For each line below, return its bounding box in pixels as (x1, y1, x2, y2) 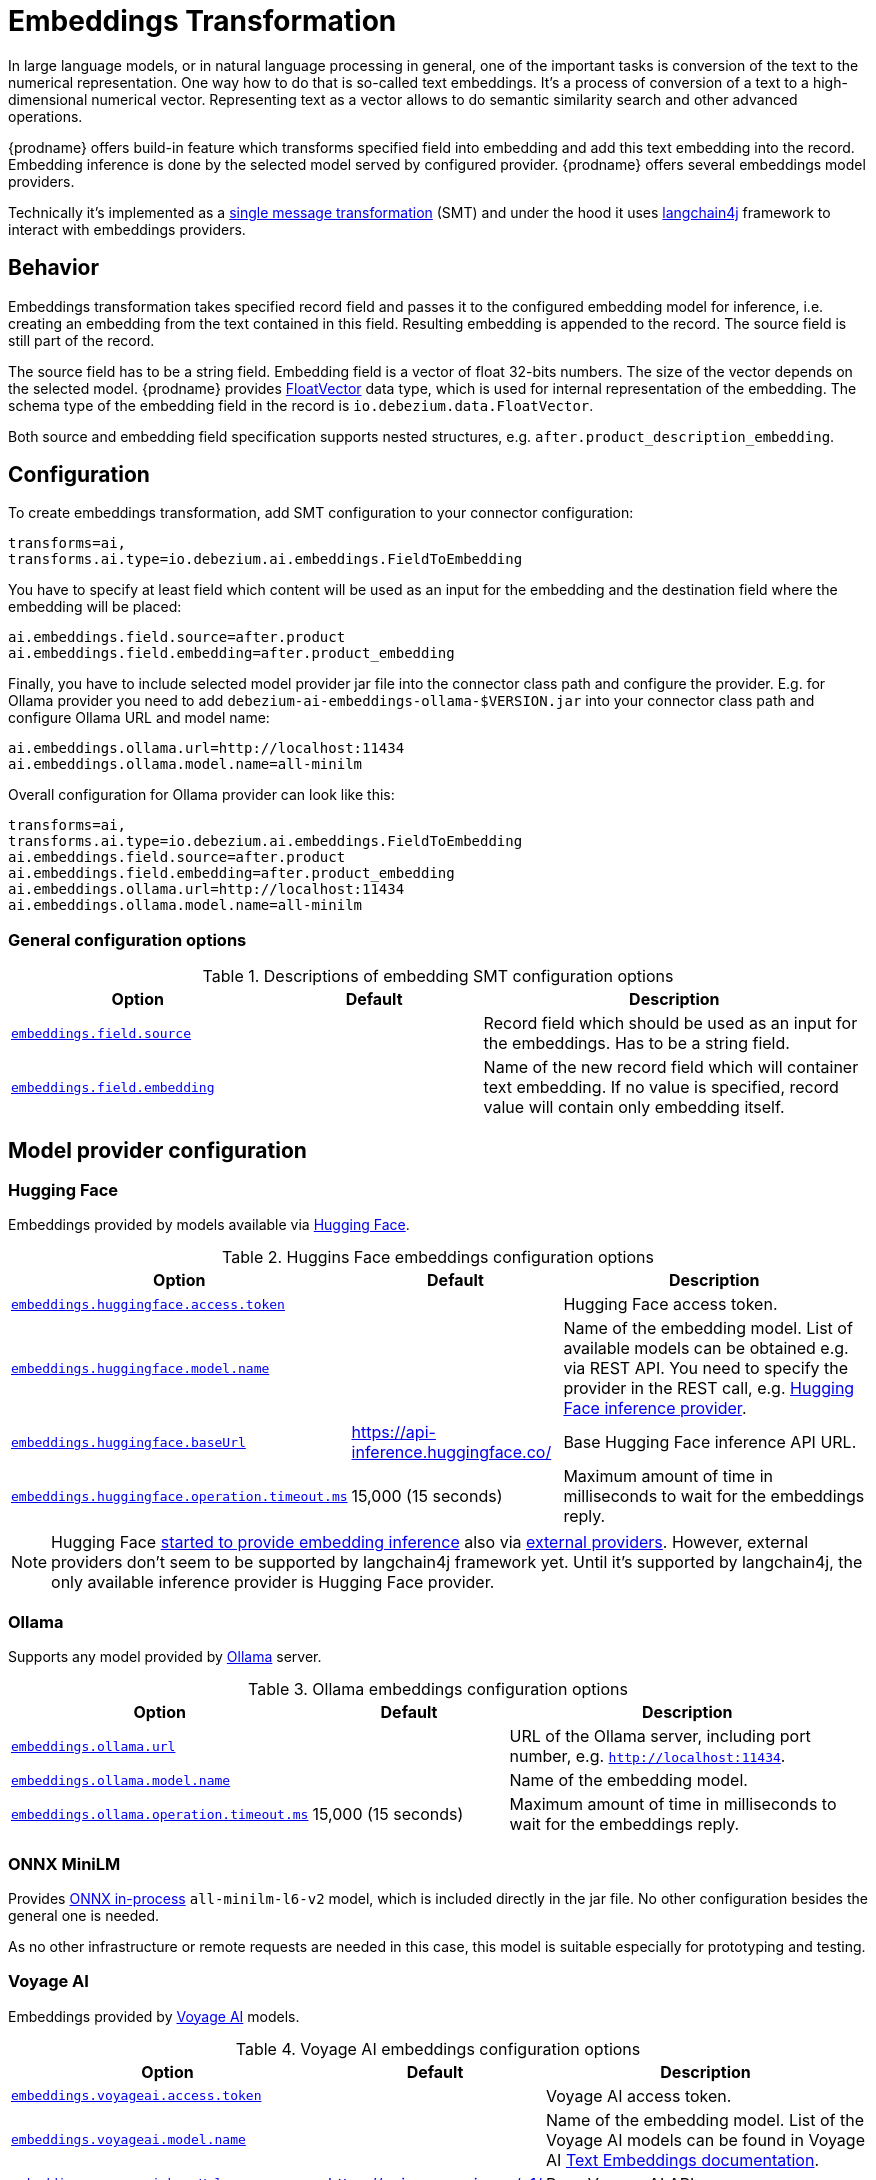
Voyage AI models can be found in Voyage (546, 2129, 865, 2150)
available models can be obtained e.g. (563, 1338, 849, 1359)
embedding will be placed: (8, 598, 182, 616)
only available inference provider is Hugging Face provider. (51, 1572, 495, 1593)
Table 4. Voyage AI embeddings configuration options (235, 2038, 641, 2059)
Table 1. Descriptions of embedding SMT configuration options (202, 966, 674, 987)
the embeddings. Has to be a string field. (483, 1033, 790, 1054)
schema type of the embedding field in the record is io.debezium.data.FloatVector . (8, 396, 594, 414)
